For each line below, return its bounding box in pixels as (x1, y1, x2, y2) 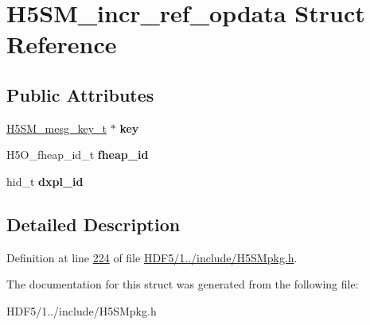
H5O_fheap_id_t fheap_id (6, 146, 149, 163)
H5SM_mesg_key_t (6, 119, 107, 136)
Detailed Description (6, 211, 181, 236)
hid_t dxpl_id (6, 172, 84, 189)
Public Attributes (6, 82, 154, 106)
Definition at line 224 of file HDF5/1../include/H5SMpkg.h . (6, 249, 298, 265)
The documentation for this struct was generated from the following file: (6, 276, 359, 292)
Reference (6, 28, 117, 60)
